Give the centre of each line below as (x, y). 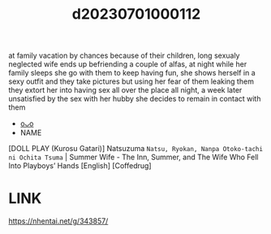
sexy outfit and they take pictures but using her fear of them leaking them (131, 81)
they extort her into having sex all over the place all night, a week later (125, 90)
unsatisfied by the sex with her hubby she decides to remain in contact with (135, 99)
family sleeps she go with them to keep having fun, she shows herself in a (132, 73)
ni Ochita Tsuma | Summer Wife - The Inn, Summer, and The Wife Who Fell (133, 157)
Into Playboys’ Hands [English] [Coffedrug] (80, 166)
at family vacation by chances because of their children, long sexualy (124, 56)
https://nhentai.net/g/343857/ (58, 221)
